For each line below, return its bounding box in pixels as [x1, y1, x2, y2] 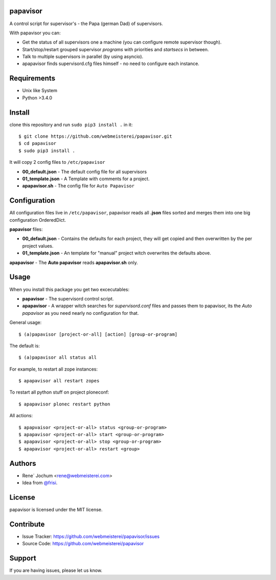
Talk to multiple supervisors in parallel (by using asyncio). [22, 54, 144, 60]
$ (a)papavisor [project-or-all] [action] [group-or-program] [18, 331, 178, 337]
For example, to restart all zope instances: [9, 366, 98, 372]
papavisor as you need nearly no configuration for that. [22, 310, 139, 316]
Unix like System [22, 88, 58, 94]
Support [9, 554, 36, 563]
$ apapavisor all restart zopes [18, 378, 100, 384]
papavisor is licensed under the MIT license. [9, 507, 103, 513]
